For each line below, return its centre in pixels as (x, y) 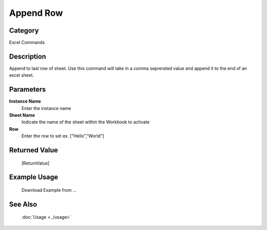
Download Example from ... (49, 190)
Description (28, 56)
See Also (23, 204)
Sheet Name (22, 115)
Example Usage (34, 177)
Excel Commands (27, 43)
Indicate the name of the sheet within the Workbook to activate (86, 122)
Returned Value (34, 150)
